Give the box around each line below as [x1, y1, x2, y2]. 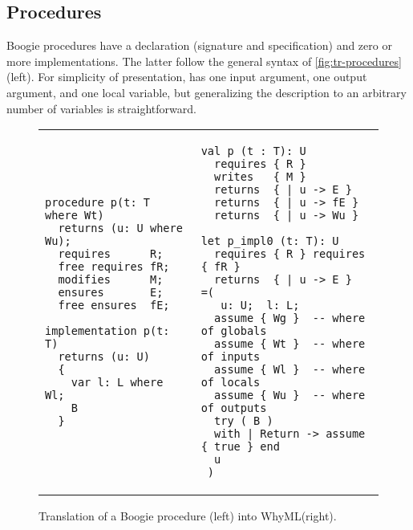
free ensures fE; [58, 299, 170, 312]
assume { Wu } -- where [214, 389, 366, 402]
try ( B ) [214, 414, 273, 428]
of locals [200, 376, 261, 389]
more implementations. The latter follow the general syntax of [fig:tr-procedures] [6, 52, 402, 69]
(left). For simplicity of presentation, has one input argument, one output [6, 68, 367, 85]
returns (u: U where [58, 222, 183, 235]
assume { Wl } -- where [214, 363, 366, 377]
